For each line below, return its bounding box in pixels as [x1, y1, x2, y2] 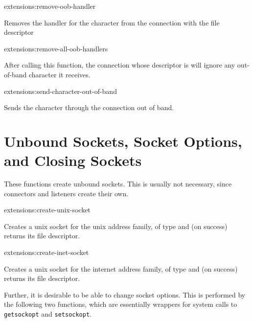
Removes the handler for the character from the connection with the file [4, 17, 220, 27]
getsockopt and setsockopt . [4, 309, 92, 319]
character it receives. [28, 69, 91, 79]
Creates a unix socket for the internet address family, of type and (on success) [4, 263, 238, 274]
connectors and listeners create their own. [4, 188, 129, 198]
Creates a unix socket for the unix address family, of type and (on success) [4, 221, 228, 231]
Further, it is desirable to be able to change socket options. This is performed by [4, 289, 246, 299]
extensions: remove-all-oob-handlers [4, 43, 108, 53]
